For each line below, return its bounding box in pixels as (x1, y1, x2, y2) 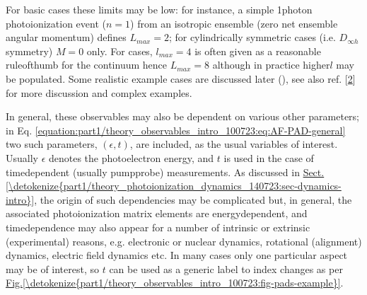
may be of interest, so (6, 261, 100, 276)
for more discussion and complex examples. (6, 85, 192, 100)
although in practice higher (212, 57, 330, 72)
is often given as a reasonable (194, 43, 321, 58)
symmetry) (6, 43, 53, 58)
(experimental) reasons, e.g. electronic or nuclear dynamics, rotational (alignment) (6, 233, 362, 248)
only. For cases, (86, 43, 153, 58)
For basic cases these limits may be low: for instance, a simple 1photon (6, 2, 313, 16)
